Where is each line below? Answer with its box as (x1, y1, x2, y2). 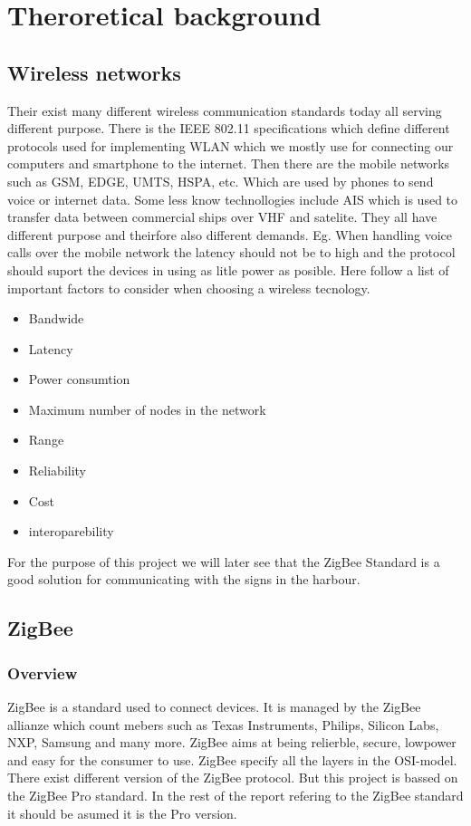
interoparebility (28, 522, 114, 541)
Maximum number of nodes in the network (28, 399, 266, 418)
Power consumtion (28, 370, 130, 389)
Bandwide (28, 309, 84, 328)
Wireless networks (7, 58, 181, 86)
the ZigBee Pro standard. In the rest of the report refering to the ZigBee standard (7, 786, 464, 805)
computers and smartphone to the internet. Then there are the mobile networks (7, 154, 450, 173)
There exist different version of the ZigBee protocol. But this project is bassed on (7, 768, 458, 787)
